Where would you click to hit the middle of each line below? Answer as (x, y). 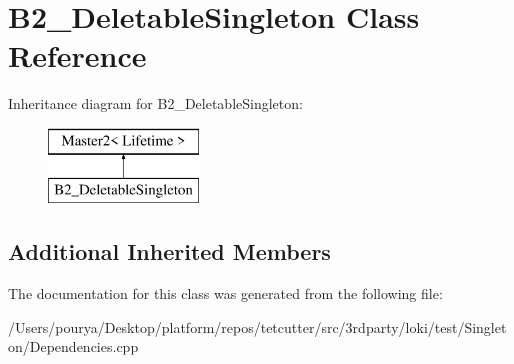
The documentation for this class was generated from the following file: (225, 293)
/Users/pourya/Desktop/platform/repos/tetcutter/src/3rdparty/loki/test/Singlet (257, 326)
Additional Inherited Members (169, 251)
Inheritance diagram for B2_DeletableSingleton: (155, 103)
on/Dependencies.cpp (73, 346)
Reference (77, 55)
